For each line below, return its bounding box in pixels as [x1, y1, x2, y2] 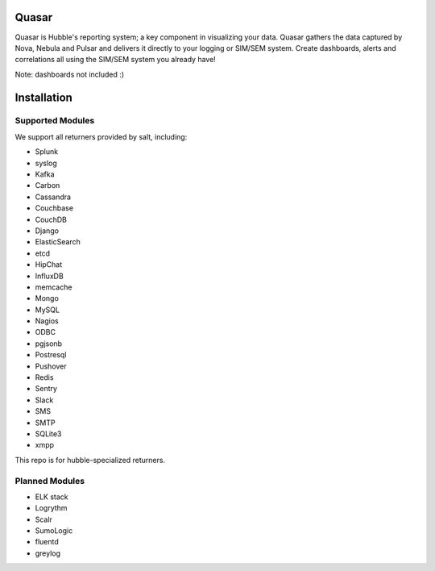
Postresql [35, 350, 67, 360]
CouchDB [35, 215, 68, 224]
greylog [35, 548, 60, 558]
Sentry [35, 384, 58, 394]
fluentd [35, 537, 60, 547]
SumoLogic [35, 526, 73, 536]
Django [35, 226, 60, 235]
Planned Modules [14, 475, 85, 486]
